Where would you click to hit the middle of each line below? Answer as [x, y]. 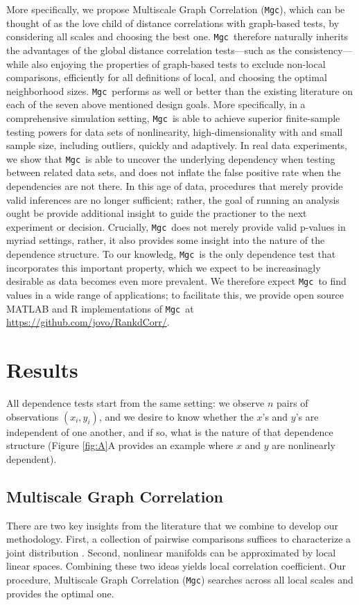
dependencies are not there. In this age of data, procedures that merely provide [175, 186]
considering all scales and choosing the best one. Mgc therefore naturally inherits [177, 36]
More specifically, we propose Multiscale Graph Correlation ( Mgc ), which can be [176, 9]
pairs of [292, 402]
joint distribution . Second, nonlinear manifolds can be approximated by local [171, 552]
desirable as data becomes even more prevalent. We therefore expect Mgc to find [176, 281]
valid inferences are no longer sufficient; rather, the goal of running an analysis [173, 199]
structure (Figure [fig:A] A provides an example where [120, 445]
